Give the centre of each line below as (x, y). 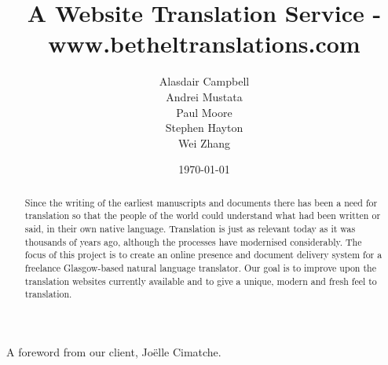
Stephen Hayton (204, 128)
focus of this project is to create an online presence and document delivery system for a (203, 255)
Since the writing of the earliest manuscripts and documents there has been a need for (201, 202)
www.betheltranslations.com (204, 44)
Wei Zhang (204, 142)
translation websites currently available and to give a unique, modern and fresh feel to (201, 281)
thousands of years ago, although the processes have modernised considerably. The (193, 241)
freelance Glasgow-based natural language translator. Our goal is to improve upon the (200, 267)
